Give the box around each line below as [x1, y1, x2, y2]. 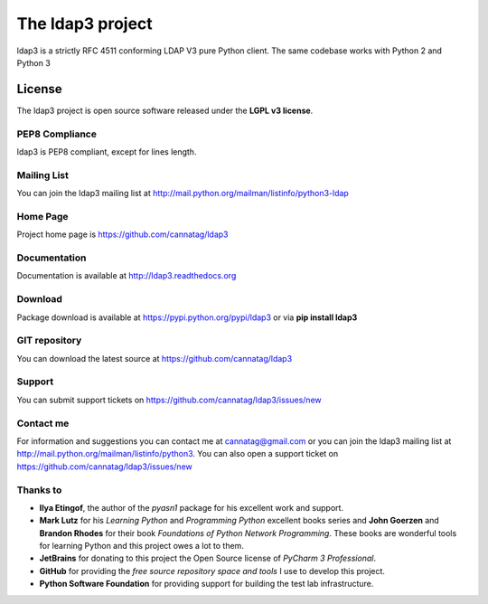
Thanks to [16, 484, 62, 496]
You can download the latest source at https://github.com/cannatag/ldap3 [16, 353, 293, 363]
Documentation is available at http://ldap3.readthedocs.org [16, 270, 237, 281]
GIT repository [16, 335, 82, 347]
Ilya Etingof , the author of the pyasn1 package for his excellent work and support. [39, 502, 343, 513]
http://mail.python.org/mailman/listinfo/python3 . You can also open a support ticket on [16, 448, 339, 459]
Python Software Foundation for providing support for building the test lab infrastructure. [39, 579, 374, 590]
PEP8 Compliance [16, 127, 97, 140]
